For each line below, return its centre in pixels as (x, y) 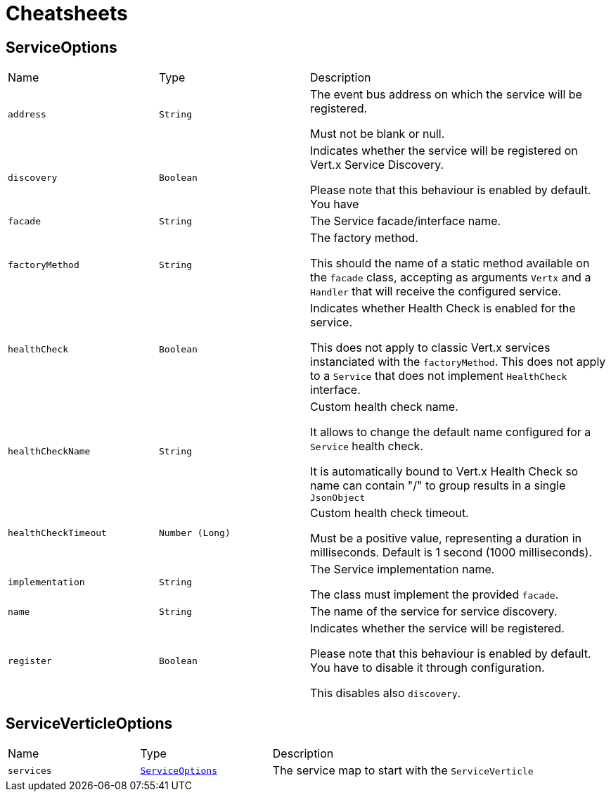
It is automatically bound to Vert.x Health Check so (444, 472)
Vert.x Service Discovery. (377, 165)
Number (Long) (195, 533)
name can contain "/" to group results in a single (438, 486)
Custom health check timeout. (390, 513)
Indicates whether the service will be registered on (444, 151)
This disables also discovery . (386, 693)
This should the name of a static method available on (450, 263)
